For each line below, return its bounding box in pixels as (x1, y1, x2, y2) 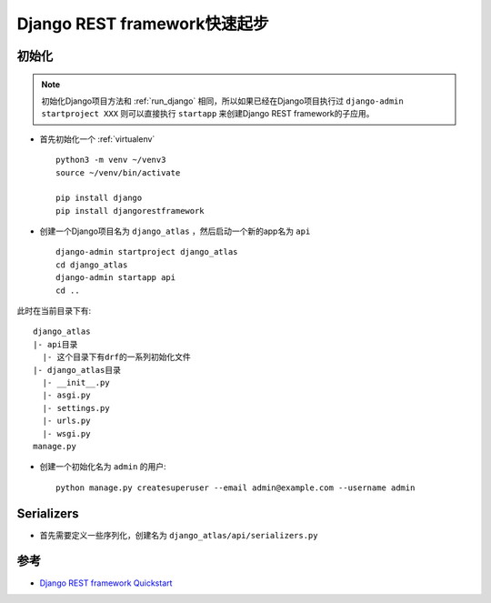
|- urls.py (42, 416, 91, 427)
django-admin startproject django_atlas (55, 246, 238, 257)
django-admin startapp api (55, 273, 176, 283)
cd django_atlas (55, 259, 128, 270)
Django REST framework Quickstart (39, 578, 173, 588)
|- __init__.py (42, 377, 110, 387)
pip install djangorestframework (55, 206, 205, 216)
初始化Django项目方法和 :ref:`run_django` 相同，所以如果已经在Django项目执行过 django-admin (41, 95, 404, 106)
